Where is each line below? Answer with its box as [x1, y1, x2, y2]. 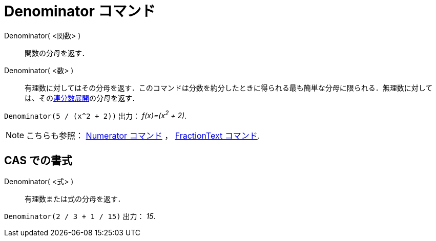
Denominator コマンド [4, 3, 156, 20]
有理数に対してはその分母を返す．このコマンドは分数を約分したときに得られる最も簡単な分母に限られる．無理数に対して [25, 83, 433, 92]
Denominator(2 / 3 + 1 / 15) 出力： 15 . [4, 212, 156, 221]
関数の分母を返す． [25, 48, 89, 57]
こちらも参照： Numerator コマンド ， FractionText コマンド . [26, 130, 260, 141]
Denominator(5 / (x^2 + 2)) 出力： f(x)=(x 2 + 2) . [4, 109, 187, 120]
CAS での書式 [4, 154, 73, 167]
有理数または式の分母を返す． [25, 194, 125, 204]
